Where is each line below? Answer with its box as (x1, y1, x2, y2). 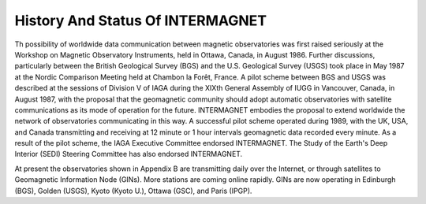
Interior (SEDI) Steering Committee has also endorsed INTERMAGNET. (14, 150, 243, 159)
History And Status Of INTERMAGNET (14, 12, 267, 29)
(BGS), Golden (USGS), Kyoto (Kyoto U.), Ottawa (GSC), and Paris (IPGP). (14, 186, 252, 195)
